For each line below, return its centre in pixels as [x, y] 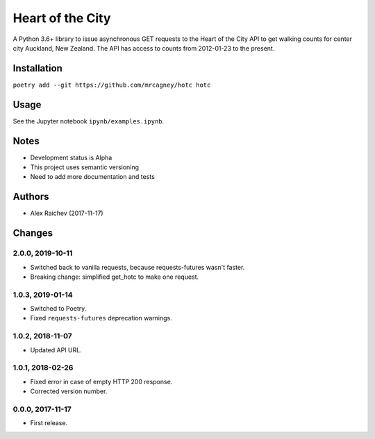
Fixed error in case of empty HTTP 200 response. [101, 381]
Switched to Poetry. [58, 309]
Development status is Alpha [71, 157]
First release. [49, 423]
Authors [31, 197]
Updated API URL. [56, 350]
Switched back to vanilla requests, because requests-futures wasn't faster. [137, 267]
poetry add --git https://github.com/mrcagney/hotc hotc [112, 85]
